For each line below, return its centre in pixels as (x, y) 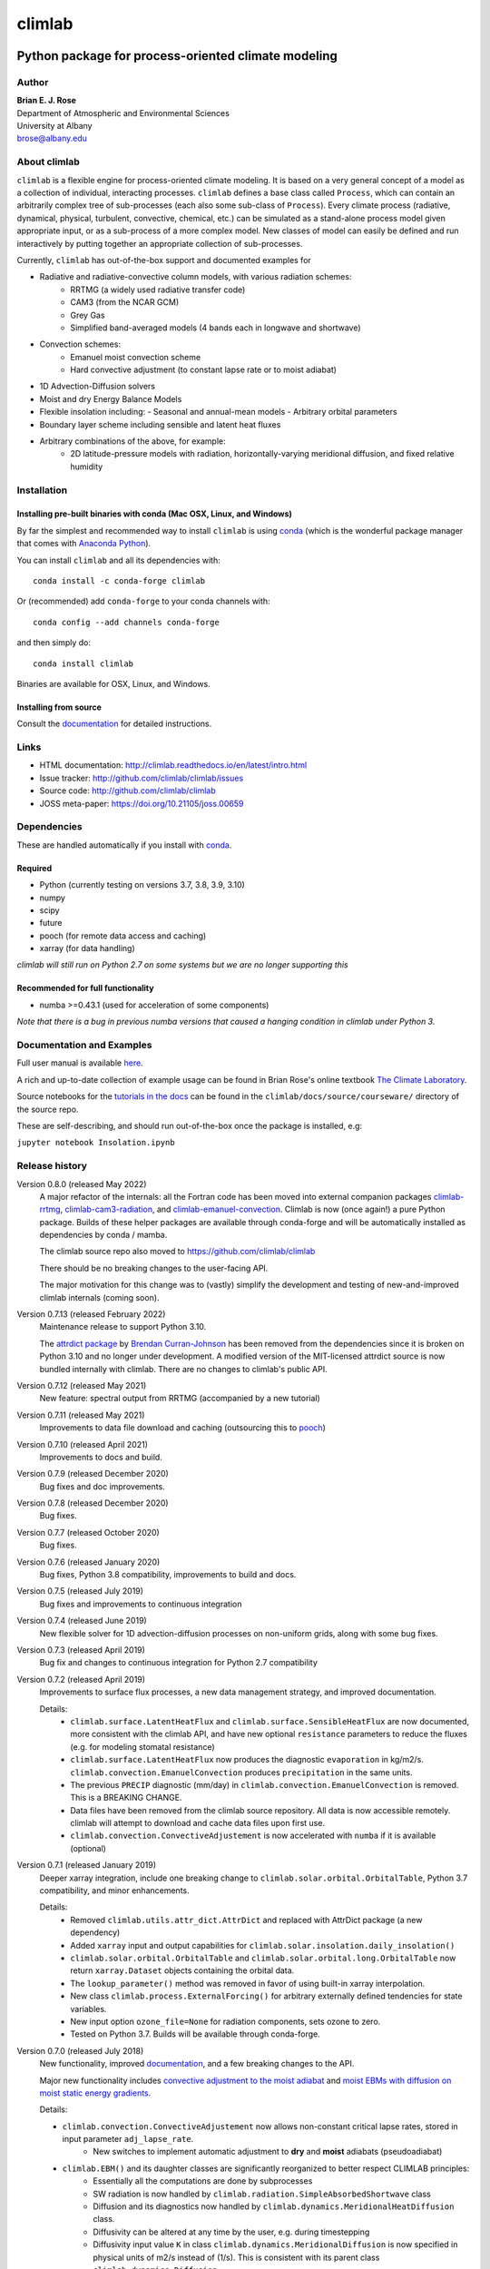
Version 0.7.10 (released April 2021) (83, 1444)
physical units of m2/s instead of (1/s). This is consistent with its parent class (236, 2257)
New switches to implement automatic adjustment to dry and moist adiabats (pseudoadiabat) (268, 2152)
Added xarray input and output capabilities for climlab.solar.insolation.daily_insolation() (263, 1945)
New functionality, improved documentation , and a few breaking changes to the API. (197, 2064)
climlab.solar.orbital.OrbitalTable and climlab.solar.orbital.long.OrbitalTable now (263, 1958)
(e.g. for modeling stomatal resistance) (142, 1746)
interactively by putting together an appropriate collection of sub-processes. (160, 243)
